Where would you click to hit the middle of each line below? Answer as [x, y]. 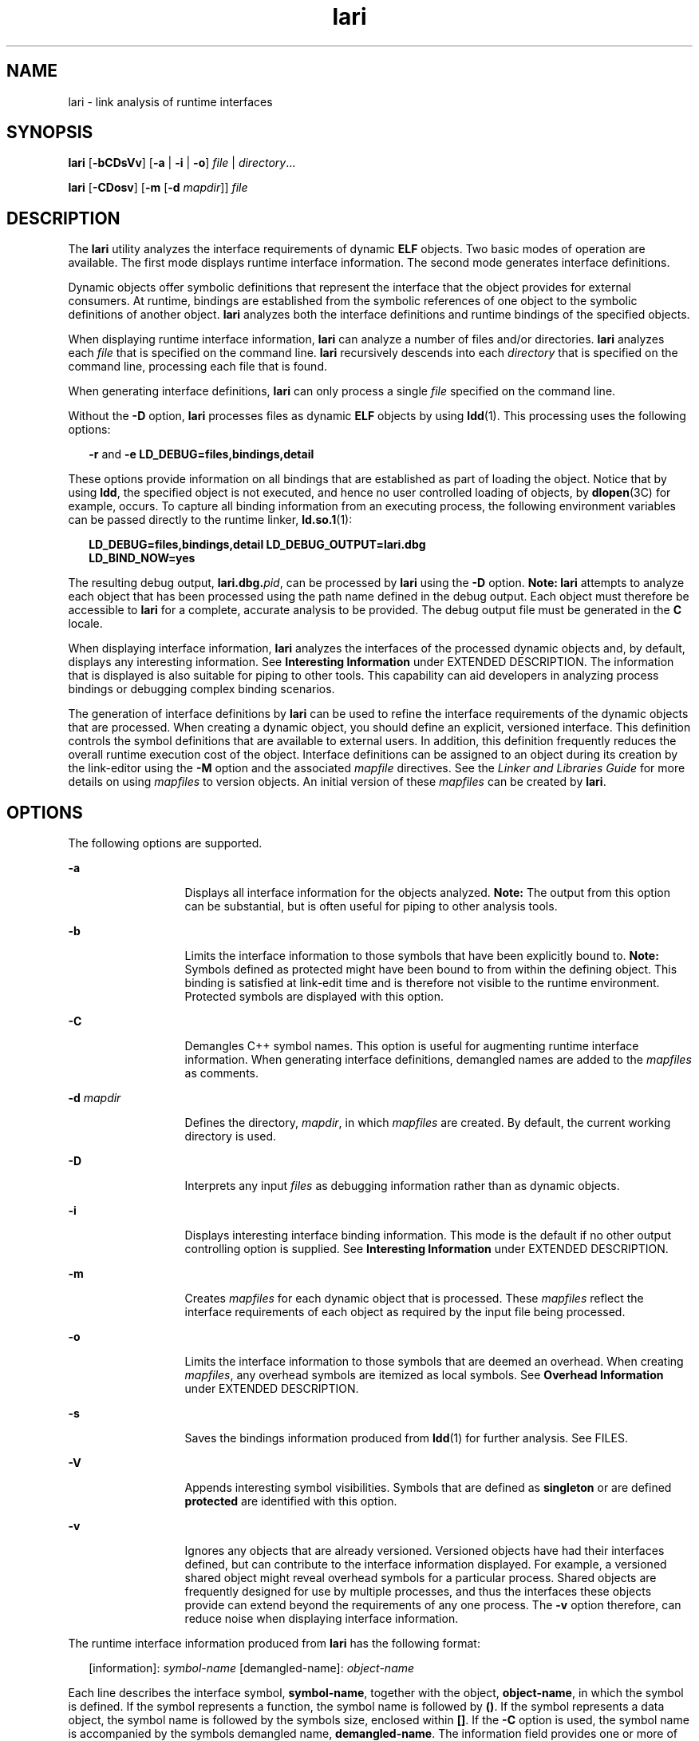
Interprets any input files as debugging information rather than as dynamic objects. [402, 1186]
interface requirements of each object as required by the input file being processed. [405, 1312]
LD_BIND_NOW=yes [142, 558]
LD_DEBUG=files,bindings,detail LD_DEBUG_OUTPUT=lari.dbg [257, 545]
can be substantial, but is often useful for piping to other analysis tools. [371, 906]
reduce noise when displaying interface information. [322, 1619]
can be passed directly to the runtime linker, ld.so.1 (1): [210, 520]
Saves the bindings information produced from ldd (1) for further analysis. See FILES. [406, 1438]
